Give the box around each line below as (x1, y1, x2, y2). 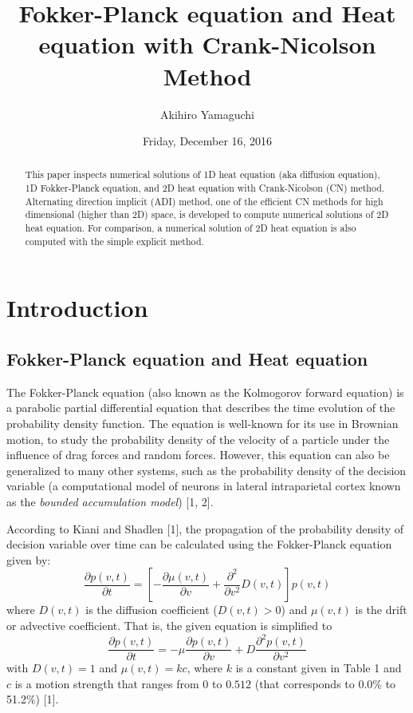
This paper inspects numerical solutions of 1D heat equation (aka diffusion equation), (25, 168, 380, 181)
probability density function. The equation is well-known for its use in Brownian (6, 415, 399, 431)
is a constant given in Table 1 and (235, 660, 402, 676)
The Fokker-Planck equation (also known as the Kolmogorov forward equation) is (6, 383, 404, 400)
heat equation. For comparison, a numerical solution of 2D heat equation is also (25, 221, 356, 235)
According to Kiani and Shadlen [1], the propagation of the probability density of (6, 520, 404, 537)
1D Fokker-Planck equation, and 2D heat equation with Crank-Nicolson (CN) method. (25, 181, 385, 195)
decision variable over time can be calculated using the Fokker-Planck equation (6, 536, 392, 553)
